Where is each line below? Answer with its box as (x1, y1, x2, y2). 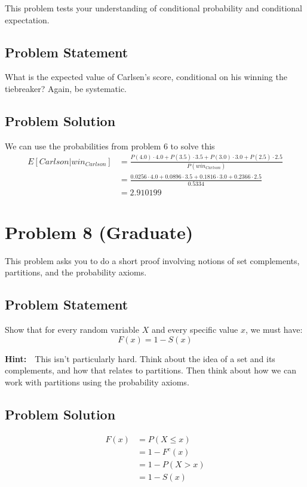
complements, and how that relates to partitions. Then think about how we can (5, 364, 296, 376)
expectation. (5, 13, 50, 26)
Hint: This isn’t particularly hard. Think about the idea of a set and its (5, 352, 275, 365)
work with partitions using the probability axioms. (5, 376, 189, 388)
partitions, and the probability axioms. (5, 266, 147, 278)
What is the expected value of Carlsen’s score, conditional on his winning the (5, 71, 287, 83)
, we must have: (245, 323, 303, 336)
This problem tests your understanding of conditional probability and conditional (5, 2, 302, 14)
